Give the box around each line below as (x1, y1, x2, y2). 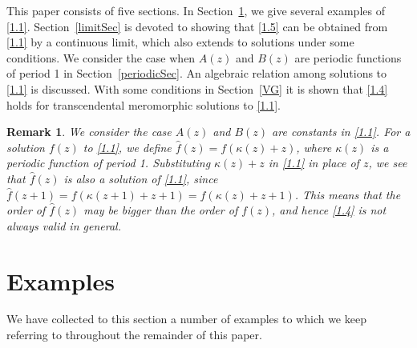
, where (296, 138, 332, 155)
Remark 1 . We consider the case (6, 123, 172, 140)
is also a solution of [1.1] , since (63, 170, 218, 186)
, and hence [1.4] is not (272, 202, 387, 218)
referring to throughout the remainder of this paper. (6, 326, 262, 343)
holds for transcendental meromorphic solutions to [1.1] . (6, 96, 281, 113)
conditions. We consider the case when (6, 49, 196, 66)
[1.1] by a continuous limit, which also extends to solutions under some (6, 34, 354, 50)
